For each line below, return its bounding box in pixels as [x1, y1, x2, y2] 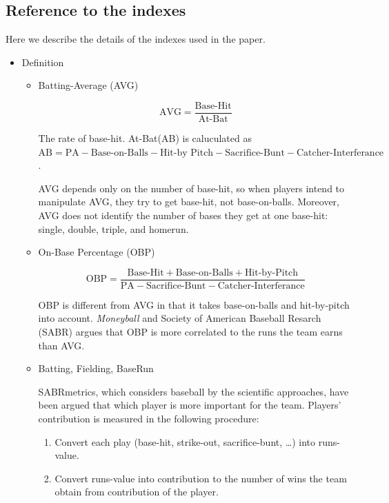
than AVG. [38, 338, 85, 352]
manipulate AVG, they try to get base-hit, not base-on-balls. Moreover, [38, 194, 339, 209]
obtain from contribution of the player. [54, 484, 219, 499]
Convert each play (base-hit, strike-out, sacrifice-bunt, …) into [54, 434, 315, 449]
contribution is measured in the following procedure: [38, 411, 259, 426]
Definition [21, 54, 64, 69]
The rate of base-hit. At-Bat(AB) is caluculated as [38, 131, 252, 145]
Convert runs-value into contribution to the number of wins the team [54, 471, 347, 485]
